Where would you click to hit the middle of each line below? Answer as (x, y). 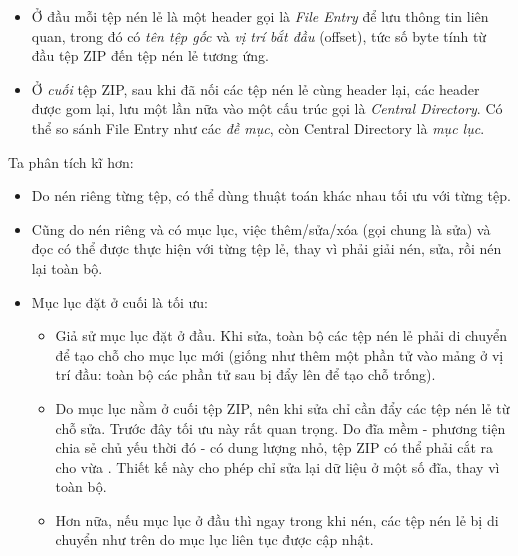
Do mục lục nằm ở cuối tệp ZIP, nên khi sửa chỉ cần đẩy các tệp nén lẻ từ (282, 407)
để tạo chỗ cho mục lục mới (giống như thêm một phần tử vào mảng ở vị (279, 354)
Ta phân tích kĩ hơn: (71, 161)
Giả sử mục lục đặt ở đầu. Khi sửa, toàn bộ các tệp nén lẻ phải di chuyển (281, 335)
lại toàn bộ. (67, 267)
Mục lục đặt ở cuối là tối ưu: (119, 301)
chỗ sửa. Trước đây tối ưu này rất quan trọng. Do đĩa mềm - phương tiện (280, 427)
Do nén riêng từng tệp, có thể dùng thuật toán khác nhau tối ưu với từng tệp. (271, 195)
